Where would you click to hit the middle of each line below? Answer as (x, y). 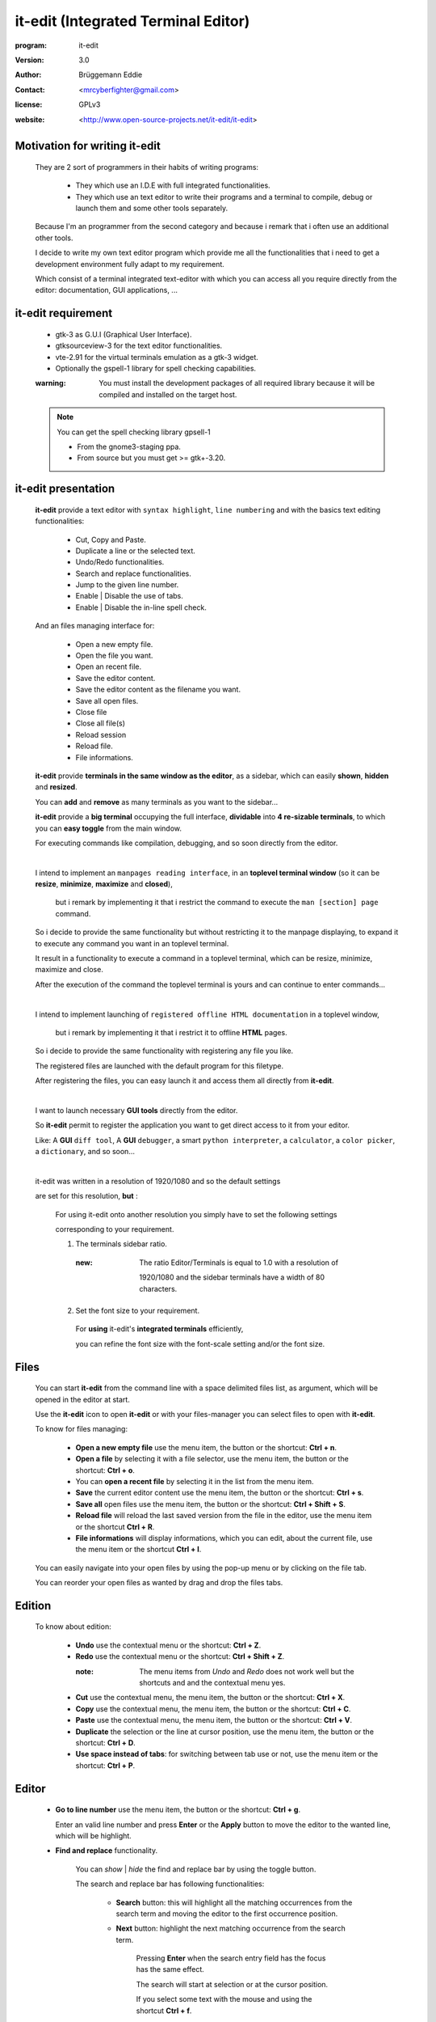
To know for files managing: (82, 1429)
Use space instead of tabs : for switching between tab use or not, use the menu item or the (227, 1754)
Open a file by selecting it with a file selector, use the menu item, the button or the (212, 1459)
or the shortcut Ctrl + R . (115, 1527)
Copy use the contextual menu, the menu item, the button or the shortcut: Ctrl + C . (213, 1709)
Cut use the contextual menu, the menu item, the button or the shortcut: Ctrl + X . (210, 1698)
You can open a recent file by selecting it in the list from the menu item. (195, 1481)
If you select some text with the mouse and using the (224, 1999)
